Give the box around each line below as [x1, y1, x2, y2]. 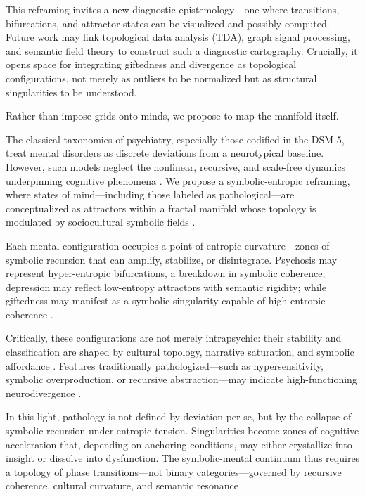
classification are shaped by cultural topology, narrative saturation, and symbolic [6, 344, 354, 359]
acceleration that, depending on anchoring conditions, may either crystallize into [6, 437, 352, 451]
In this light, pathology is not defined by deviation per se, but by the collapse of [6, 409, 352, 424]
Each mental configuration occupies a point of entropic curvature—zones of [6, 238, 330, 252]
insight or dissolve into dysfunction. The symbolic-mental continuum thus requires [6, 451, 360, 465]
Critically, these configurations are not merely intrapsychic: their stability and [6, 330, 342, 345]
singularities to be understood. [6, 84, 137, 99]
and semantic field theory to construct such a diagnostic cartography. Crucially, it [6, 43, 358, 58]
